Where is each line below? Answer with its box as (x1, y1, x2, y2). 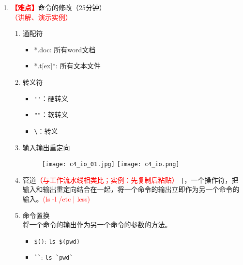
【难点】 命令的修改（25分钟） (11, 2, 106, 12)
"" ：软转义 (34, 109, 68, 120)
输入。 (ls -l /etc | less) (22, 194, 91, 204)
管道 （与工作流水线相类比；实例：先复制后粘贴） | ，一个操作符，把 (22, 174, 239, 185)
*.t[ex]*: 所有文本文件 (34, 61, 101, 71)
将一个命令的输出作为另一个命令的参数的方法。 (22, 219, 172, 230)
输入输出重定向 (22, 142, 70, 152)
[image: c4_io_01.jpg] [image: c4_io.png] (42, 161, 180, 168)
